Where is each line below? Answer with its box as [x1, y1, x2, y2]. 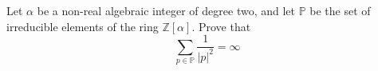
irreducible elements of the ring [6, 18, 159, 34]
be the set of [309, 2, 371, 18]
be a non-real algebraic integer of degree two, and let [37, 2, 296, 18]
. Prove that [191, 18, 251, 34]
